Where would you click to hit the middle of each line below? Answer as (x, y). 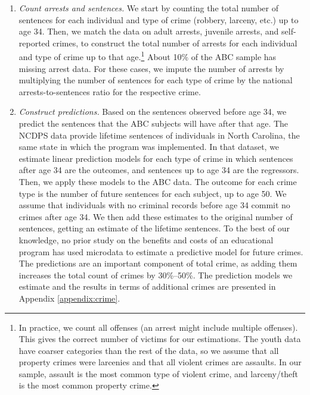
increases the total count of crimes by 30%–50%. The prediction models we (156, 275)
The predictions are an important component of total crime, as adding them (158, 263)
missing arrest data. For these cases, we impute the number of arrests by (151, 68)
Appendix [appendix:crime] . (69, 298)
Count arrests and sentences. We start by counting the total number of (148, 8)
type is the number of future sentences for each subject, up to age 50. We (153, 193)
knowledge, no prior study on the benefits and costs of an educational (146, 239)
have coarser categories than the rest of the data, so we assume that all (149, 350)
